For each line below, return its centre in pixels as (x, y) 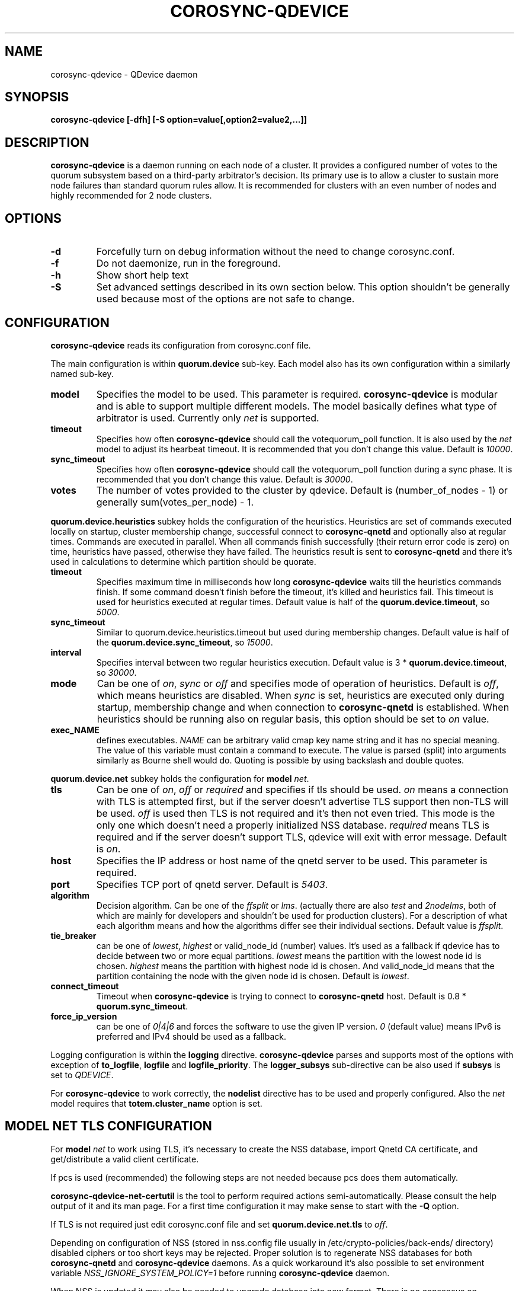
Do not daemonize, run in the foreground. (188, 263)
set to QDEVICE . (82, 1075)
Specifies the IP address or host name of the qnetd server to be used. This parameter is (292, 860)
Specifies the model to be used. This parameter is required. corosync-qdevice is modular (297, 394)
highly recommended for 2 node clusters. (131, 196)
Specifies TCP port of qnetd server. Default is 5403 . (212, 884)
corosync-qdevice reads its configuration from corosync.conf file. (181, 345)
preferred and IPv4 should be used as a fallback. (191, 1036)
